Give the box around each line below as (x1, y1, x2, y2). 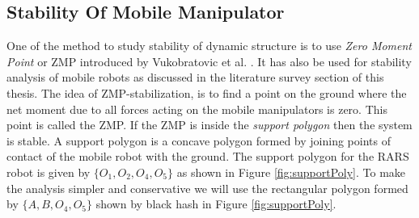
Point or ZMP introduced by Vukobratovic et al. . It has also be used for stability (6, 52, 412, 69)
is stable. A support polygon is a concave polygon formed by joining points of (6, 132, 391, 149)
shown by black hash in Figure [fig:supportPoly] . (95, 195, 336, 212)
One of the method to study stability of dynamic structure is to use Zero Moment (6, 37, 413, 54)
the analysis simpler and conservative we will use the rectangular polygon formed (6, 179, 408, 196)
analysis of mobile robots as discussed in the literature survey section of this (6, 69, 384, 86)
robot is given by (6, 163, 91, 180)
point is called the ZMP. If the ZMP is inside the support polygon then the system (6, 116, 413, 133)
